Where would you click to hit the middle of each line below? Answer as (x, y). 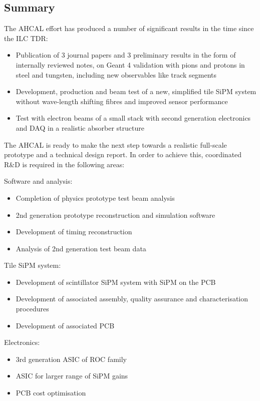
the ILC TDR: (26, 38)
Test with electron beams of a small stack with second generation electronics (133, 118)
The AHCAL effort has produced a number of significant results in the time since (129, 28)
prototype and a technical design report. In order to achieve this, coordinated (123, 154)
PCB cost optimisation (51, 393)
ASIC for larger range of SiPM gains (72, 376)
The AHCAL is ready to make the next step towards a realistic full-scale (115, 144)
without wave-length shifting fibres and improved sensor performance (122, 101)
